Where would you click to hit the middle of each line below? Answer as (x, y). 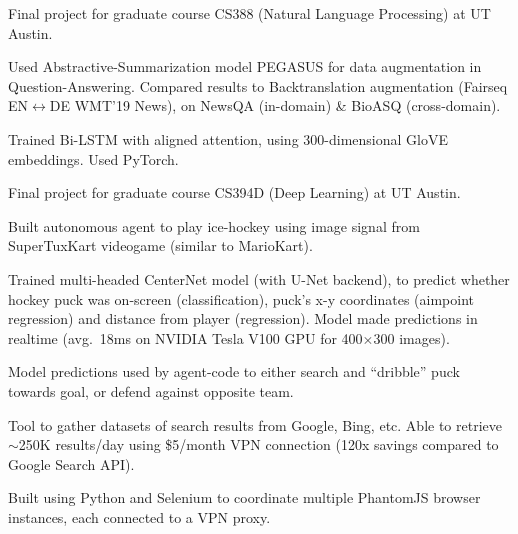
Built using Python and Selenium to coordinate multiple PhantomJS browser (244, 497)
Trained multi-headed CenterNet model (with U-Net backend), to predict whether (259, 278)
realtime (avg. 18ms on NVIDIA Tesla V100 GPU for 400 (185, 337)
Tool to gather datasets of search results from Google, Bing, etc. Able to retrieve (255, 424)
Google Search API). (71, 463)
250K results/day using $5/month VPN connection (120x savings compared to (258, 444)
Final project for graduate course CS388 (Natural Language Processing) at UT (249, 13)
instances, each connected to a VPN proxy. (139, 516)
